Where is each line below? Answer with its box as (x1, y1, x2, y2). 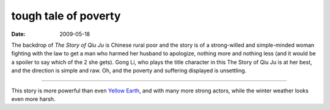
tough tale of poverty (11, 9, 121, 22)
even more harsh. (11, 95, 56, 103)
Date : (11, 30, 26, 38)
